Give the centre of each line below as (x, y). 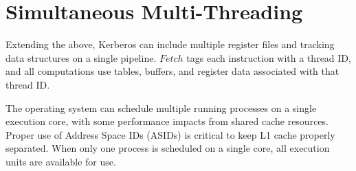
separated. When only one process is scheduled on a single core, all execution (168, 148)
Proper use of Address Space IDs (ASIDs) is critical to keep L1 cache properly (170, 134)
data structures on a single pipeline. (81, 57)
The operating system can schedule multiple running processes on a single (161, 107)
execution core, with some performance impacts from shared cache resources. (167, 121)
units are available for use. (61, 161)
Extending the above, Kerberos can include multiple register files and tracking (170, 44)
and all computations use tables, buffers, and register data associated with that (173, 71)
